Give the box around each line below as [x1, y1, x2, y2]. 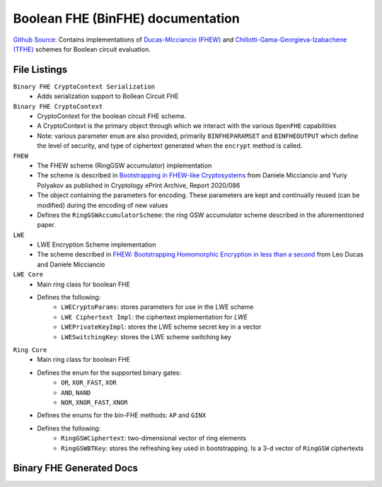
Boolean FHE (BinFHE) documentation [13, 11, 240, 26]
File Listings [13, 64, 68, 76]
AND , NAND [61, 388, 91, 397]
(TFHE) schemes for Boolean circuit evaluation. [13, 45, 151, 53]
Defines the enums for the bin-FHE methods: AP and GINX [37, 411, 207, 420]
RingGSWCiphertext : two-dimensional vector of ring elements [61, 434, 247, 442]
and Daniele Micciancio [37, 260, 105, 269]
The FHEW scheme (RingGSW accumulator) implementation [37, 161, 212, 170]
